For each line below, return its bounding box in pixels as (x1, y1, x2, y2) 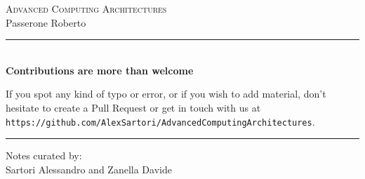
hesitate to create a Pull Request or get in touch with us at (6, 100, 261, 114)
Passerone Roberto (6, 15, 86, 29)
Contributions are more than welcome (6, 62, 194, 77)
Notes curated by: (6, 148, 82, 163)
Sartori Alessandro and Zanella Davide (6, 161, 172, 176)
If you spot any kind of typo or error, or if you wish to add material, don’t (6, 86, 326, 101)
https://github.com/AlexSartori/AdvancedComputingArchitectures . (6, 114, 315, 128)
